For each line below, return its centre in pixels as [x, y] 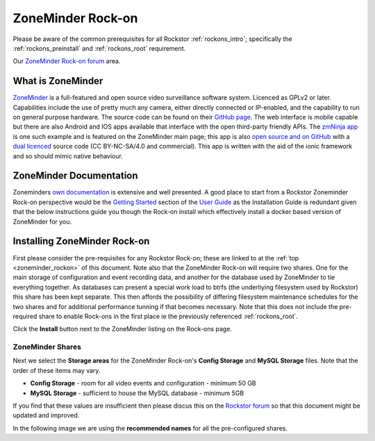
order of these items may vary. [57, 370]
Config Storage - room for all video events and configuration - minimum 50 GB [143, 383]
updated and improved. [46, 415]
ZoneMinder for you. [42, 222]
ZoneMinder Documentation [75, 176]
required [25, 316]
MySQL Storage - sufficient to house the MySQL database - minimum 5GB [137, 393]
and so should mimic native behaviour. [68, 156]
